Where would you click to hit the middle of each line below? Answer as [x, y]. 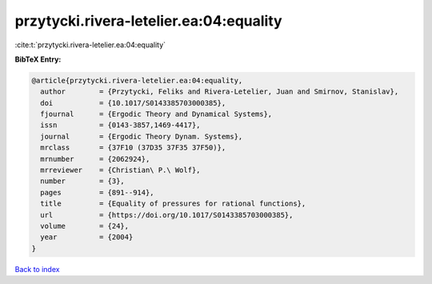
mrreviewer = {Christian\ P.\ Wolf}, [120, 170]
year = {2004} [87, 237]
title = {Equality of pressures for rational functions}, [173, 204]
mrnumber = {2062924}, [95, 159]
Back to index [37, 269]
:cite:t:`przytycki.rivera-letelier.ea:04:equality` [90, 45]
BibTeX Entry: [38, 59]
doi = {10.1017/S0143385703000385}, [133, 103]
